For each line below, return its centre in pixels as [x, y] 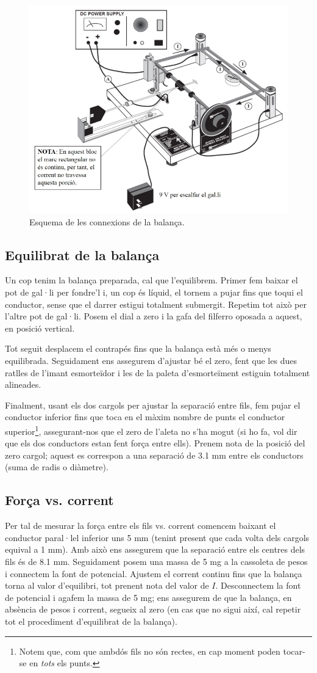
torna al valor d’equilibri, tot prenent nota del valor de [107, 585]
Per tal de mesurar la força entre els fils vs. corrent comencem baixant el [141, 526]
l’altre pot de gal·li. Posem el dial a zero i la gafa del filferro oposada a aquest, [154, 316]
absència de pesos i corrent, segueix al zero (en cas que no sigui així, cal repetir [153, 609]
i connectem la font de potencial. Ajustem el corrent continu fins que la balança [154, 573]
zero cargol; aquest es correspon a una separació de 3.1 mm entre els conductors [154, 455]
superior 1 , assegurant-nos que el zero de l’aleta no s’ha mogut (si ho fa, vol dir [151, 430]
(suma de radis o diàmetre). [57, 467]
